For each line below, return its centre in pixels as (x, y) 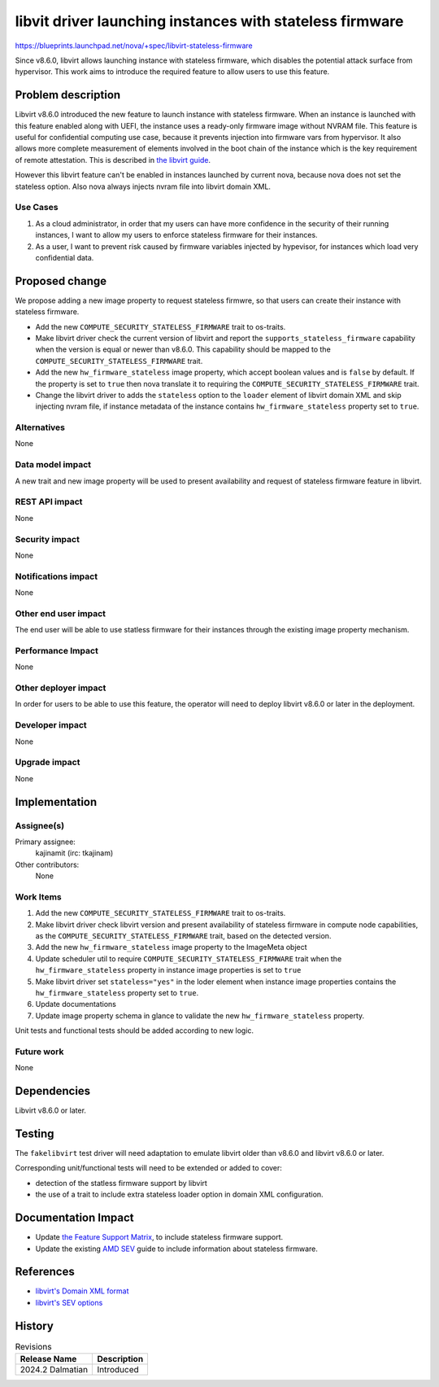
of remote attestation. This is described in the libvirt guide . (113, 160)
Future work (39, 1052)
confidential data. (65, 257)
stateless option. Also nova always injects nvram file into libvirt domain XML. (143, 186)
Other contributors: (47, 864)
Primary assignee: (46, 842)
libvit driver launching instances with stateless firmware (209, 21)
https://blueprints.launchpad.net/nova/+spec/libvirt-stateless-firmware (134, 46)
